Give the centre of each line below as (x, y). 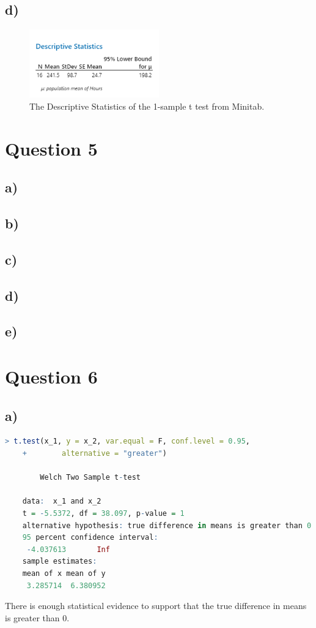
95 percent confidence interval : (90, 538)
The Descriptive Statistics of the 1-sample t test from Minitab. (147, 106)
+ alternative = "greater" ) (94, 453)
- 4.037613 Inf (68, 549)
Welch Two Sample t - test (90, 478)
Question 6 (51, 376)
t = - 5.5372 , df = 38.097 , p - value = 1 (103, 513)
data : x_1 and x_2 (62, 501)
